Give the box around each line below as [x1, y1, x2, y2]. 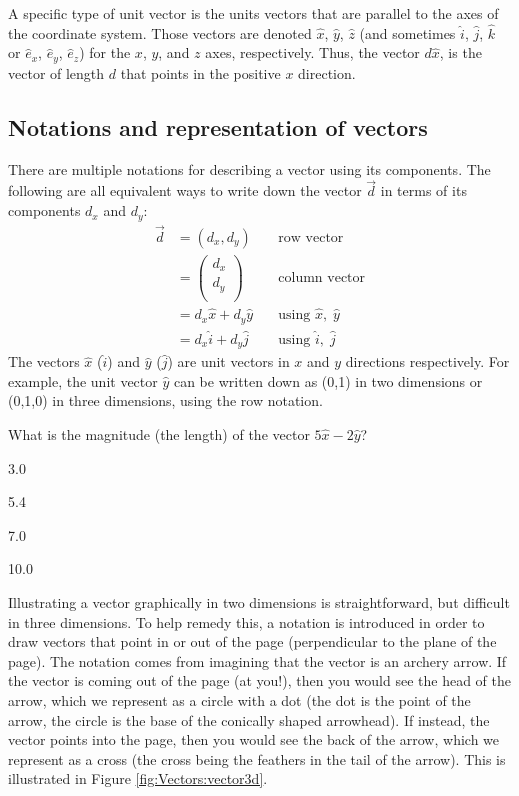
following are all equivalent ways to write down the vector [8, 180, 362, 201]
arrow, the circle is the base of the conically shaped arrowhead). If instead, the [8, 709, 490, 730]
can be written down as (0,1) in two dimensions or [173, 370, 483, 391]
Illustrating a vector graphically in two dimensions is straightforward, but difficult [8, 592, 510, 613]
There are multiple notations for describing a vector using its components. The [8, 158, 491, 179]
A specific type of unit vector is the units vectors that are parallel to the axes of [8, 3, 499, 23]
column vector [278, 270, 366, 285]
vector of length [8, 62, 105, 83]
